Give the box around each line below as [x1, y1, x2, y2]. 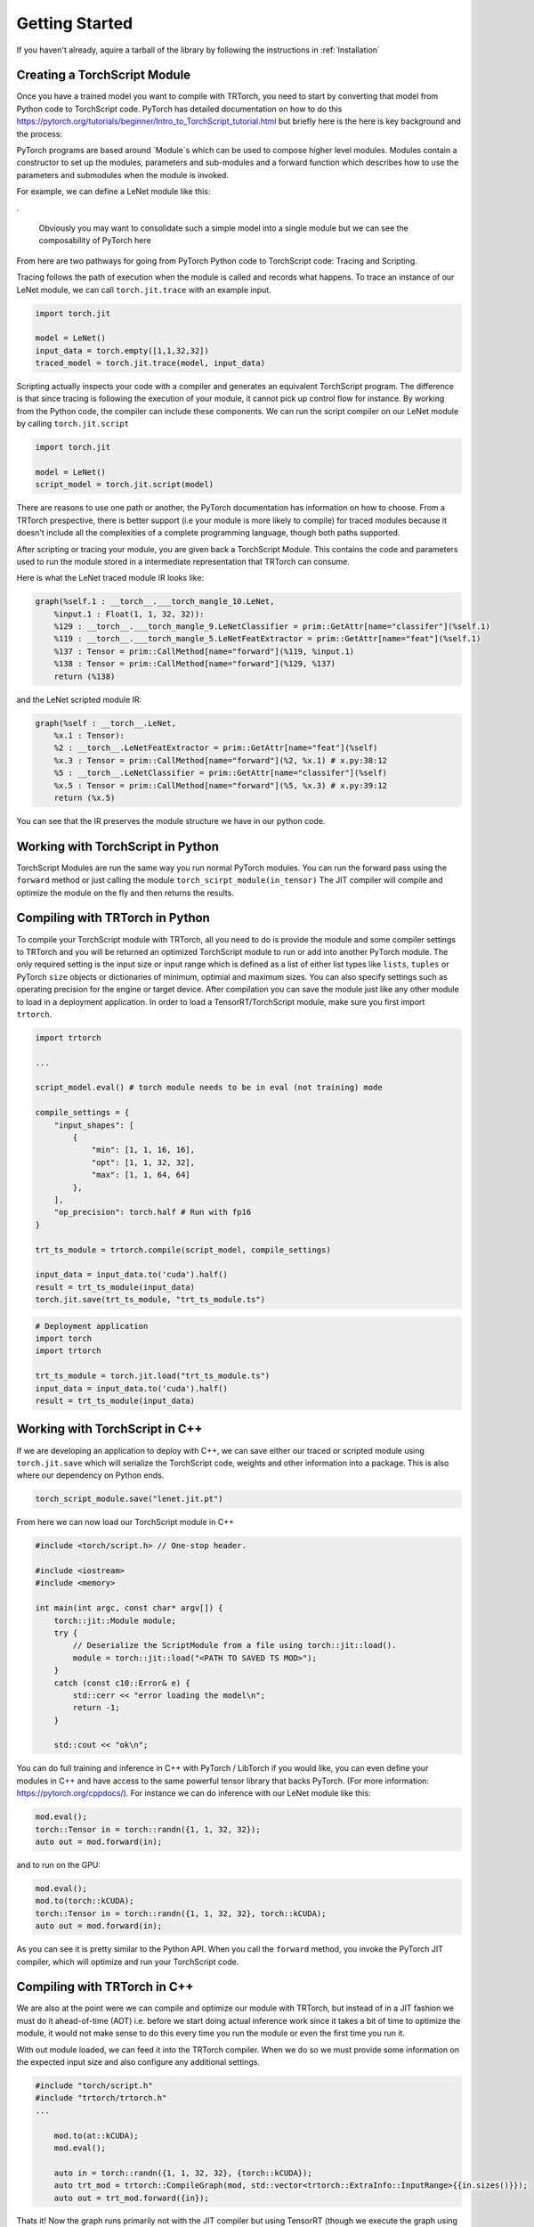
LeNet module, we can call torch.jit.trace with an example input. [16, 284, 271, 295]
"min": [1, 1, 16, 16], [91, 1145, 196, 1155]
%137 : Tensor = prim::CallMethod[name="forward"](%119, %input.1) [53, 646, 355, 657]
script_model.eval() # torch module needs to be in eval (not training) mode [35, 1082, 383, 1093]
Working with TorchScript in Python [16, 838, 220, 854]
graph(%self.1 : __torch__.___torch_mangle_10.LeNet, [35, 597, 275, 607]
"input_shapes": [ [53, 1120, 134, 1130]
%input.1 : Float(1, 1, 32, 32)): [53, 608, 205, 619]
